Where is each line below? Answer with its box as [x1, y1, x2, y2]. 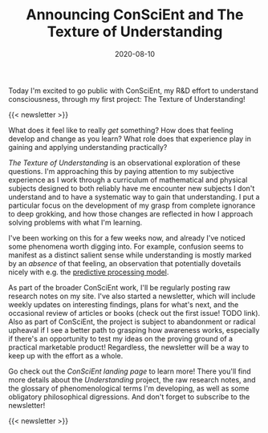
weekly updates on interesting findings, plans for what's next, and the [8, 299, 239, 310]
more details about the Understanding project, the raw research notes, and [8, 374, 256, 384]
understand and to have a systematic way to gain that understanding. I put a [8, 192, 260, 201]
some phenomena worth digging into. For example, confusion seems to [8, 241, 244, 251]
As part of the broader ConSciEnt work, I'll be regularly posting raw [8, 282, 231, 292]
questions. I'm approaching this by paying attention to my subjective [8, 166, 234, 176]
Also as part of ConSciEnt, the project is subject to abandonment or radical [8, 317, 256, 326]
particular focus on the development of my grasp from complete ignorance [8, 200, 256, 210]
